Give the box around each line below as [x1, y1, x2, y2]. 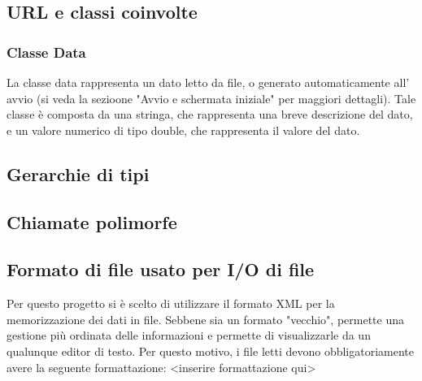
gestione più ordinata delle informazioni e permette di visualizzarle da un [7, 327, 371, 344]
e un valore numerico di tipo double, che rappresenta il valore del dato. [7, 121, 360, 138]
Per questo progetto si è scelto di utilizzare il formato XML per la [7, 295, 335, 312]
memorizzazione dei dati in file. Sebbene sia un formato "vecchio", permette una [7, 310, 404, 327]
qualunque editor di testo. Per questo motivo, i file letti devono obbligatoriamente [7, 342, 414, 359]
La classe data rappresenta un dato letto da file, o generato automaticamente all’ [7, 74, 410, 90]
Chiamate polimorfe [7, 209, 177, 234]
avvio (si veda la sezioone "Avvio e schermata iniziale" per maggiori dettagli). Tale [7, 89, 416, 106]
